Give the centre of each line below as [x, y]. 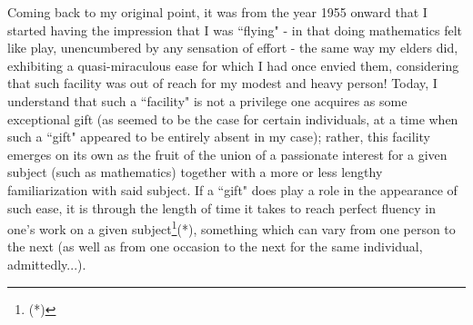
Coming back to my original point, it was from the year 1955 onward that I [217, 12]
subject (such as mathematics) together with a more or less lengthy [195, 172]
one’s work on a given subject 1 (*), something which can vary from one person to [231, 227]
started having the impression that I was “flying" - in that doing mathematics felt [235, 30]
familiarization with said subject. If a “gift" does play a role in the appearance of [232, 189]
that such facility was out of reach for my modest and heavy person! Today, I [222, 83]
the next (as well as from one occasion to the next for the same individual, [215, 246]
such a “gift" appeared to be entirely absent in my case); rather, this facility [219, 137]
